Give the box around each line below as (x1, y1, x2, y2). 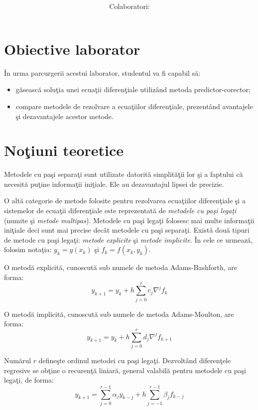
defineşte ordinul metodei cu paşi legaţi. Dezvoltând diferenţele (38, 355, 231, 365)
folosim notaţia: (4, 244, 52, 255)
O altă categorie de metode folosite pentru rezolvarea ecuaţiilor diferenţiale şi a (4, 195, 246, 206)
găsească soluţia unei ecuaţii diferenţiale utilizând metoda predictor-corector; (15, 84, 251, 95)
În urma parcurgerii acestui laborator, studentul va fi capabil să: (4, 67, 201, 78)
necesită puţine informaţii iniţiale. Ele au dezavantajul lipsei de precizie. (4, 178, 224, 189)
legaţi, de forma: (4, 375, 54, 385)
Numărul (4, 355, 31, 365)
